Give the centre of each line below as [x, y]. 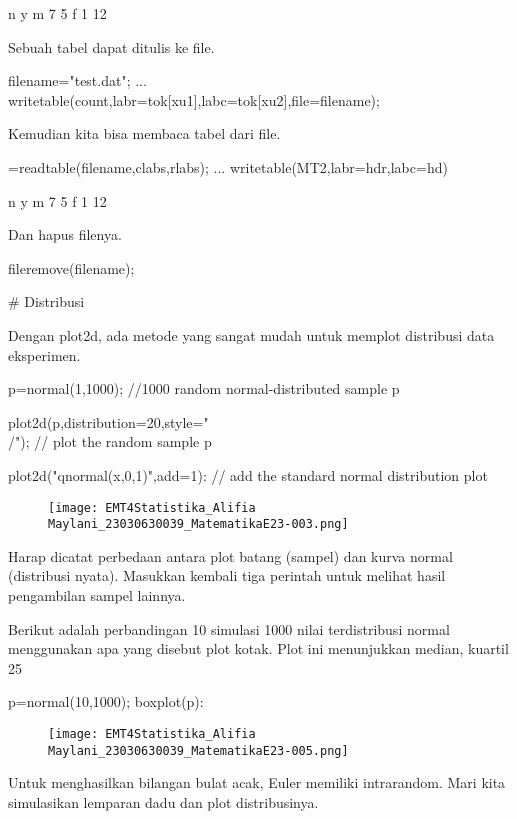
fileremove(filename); [71, 267]
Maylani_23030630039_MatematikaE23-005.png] [198, 750]
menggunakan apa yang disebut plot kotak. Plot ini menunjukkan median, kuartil [258, 648]
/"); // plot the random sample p [110, 441]
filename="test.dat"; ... [77, 80]
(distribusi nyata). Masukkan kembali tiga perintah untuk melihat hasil [227, 575]
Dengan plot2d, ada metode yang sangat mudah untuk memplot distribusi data [251, 334]
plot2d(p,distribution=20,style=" [108, 421]
